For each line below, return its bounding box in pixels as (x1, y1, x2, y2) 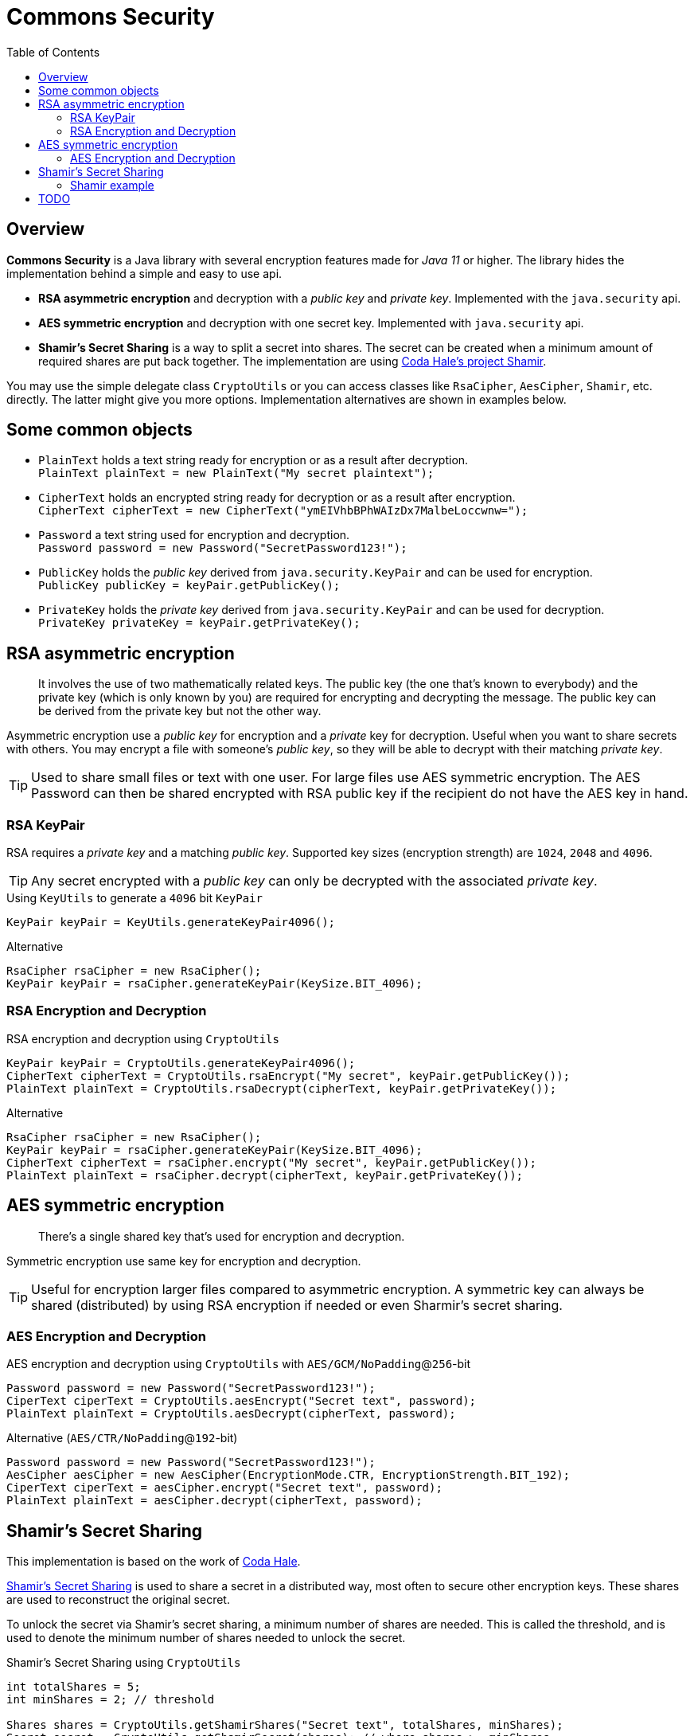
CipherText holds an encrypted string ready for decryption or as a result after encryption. (38, 491, 516, 505)
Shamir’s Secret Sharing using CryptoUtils (6, 1656, 241, 1670)
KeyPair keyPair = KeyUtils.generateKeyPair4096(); (6, 916, 336, 929)
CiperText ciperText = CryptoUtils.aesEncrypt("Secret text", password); (6, 1394, 477, 1408)
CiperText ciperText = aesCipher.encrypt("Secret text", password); (6, 1481, 443, 1495)
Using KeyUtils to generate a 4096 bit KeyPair (6, 891, 263, 905)
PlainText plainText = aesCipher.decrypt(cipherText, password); (6, 1494, 423, 1507)
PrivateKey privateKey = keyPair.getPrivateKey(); (38, 616, 361, 630)
